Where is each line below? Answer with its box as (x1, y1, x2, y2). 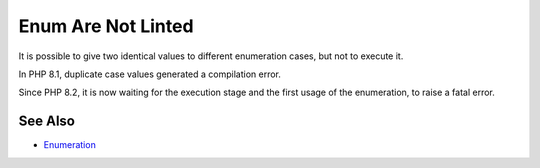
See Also (18, 113, 75, 130)
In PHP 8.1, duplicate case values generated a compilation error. (18, 68, 282, 80)
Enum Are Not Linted (18, 15, 194, 37)
